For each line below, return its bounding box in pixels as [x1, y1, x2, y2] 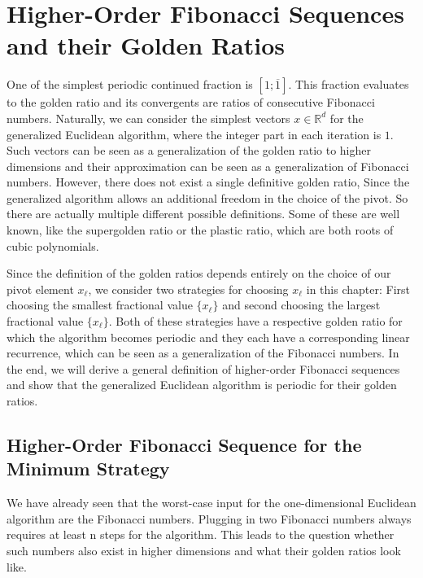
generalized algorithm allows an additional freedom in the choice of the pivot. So [7, 189, 408, 206]
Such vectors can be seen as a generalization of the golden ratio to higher [7, 142, 371, 159]
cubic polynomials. [7, 237, 99, 254]
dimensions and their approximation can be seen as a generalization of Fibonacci [7, 157, 409, 174]
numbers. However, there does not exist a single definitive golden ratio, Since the [7, 173, 410, 190]
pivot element [7, 280, 74, 297]
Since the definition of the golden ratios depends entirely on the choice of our [7, 265, 391, 282]
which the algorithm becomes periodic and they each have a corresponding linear [7, 328, 410, 345]
